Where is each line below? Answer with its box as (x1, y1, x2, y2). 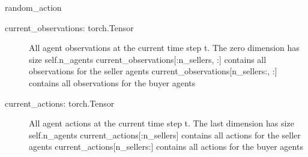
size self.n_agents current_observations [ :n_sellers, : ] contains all (29, 53, 267, 65)
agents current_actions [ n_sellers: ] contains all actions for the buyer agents (29, 140, 303, 153)
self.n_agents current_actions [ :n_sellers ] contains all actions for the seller (29, 128, 301, 141)
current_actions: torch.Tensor (5, 96, 115, 109)
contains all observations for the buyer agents (29, 76, 196, 89)
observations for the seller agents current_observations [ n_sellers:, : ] (29, 65, 277, 77)
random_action (5, 1, 62, 13)
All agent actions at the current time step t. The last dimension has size (29, 117, 294, 129)
